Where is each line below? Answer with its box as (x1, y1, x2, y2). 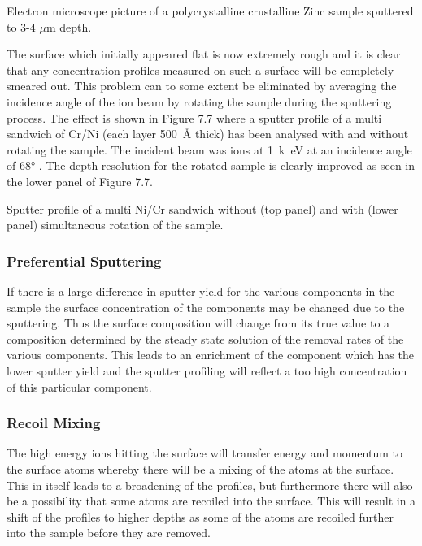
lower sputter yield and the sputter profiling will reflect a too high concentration (7, 362, 407, 379)
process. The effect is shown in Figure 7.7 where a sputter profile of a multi (7, 109, 382, 126)
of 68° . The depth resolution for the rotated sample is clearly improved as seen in (7, 157, 415, 174)
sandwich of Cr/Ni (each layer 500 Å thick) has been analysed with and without (7, 125, 409, 142)
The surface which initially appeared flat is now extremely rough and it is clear (7, 45, 401, 63)
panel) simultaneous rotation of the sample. (7, 216, 224, 233)
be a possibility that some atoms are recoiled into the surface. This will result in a (7, 492, 416, 509)
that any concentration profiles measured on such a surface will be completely (7, 61, 394, 78)
